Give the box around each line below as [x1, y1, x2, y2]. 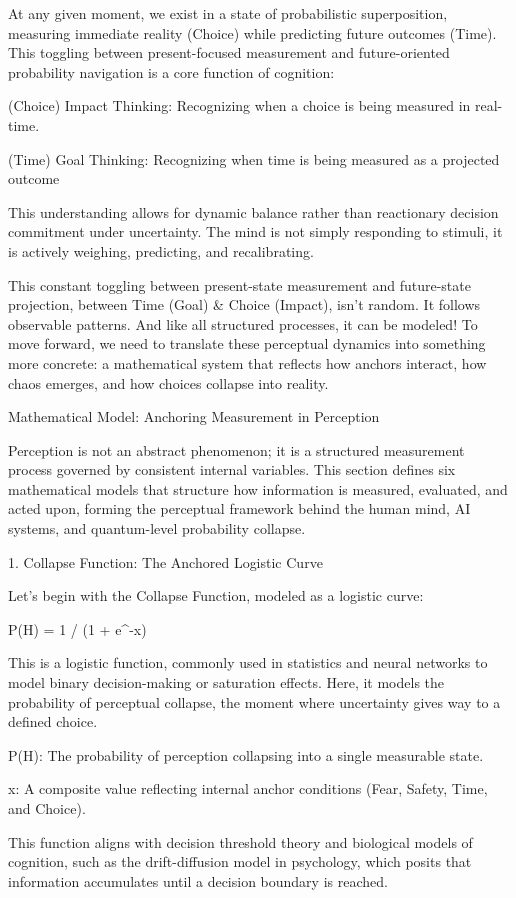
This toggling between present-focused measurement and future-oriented [8, 42, 450, 63]
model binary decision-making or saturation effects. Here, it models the [8, 672, 445, 693]
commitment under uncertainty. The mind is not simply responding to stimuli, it [8, 221, 503, 242]
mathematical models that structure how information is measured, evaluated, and [8, 478, 508, 499]
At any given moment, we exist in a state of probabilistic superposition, [8, 3, 448, 23]
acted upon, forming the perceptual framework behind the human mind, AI [8, 498, 471, 519]
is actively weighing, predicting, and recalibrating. [8, 240, 314, 261]
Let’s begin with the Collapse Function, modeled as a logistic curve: [8, 585, 424, 606]
